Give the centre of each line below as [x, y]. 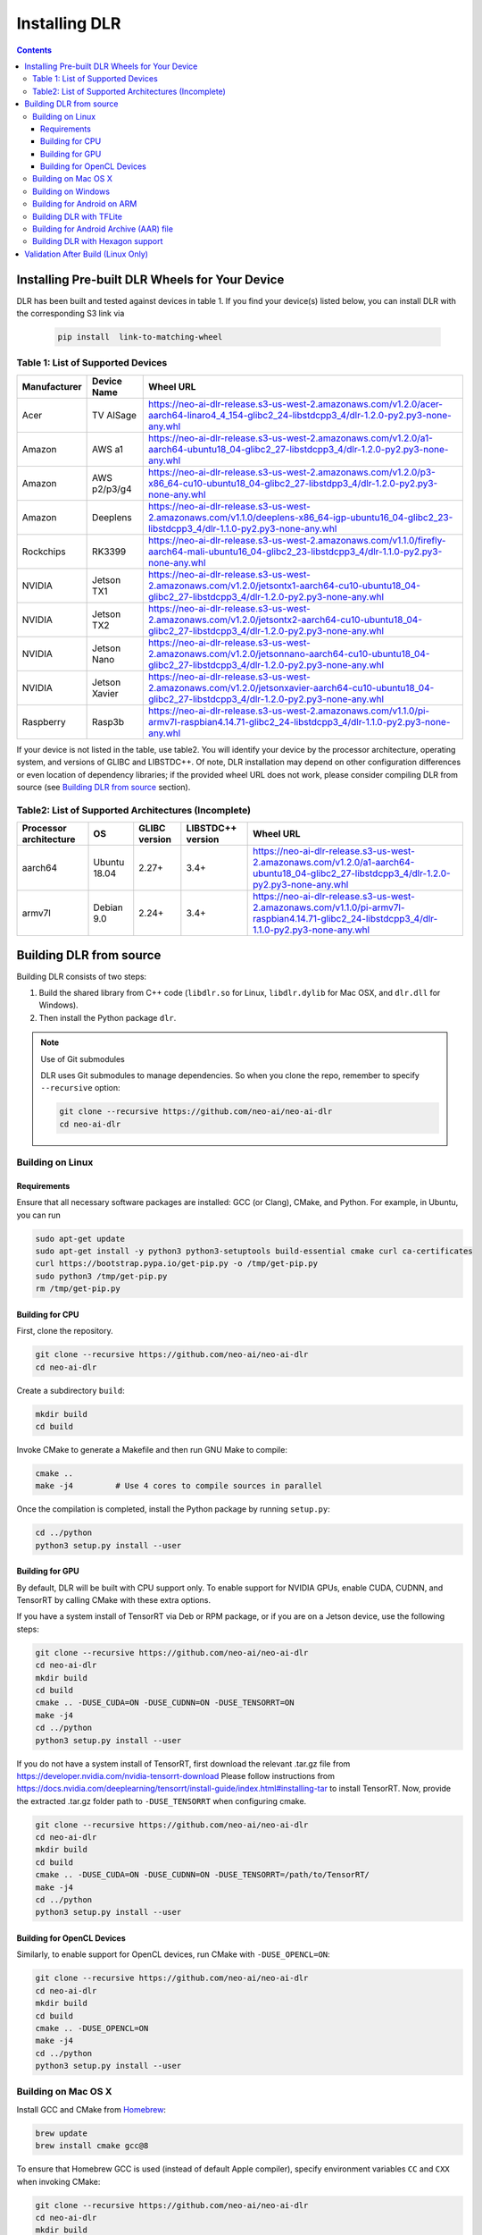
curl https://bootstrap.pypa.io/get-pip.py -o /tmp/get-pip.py [177, 1264]
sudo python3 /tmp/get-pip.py [101, 1276]
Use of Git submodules [83, 1058]
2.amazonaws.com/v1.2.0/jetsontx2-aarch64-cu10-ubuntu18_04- [285, 620]
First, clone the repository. [65, 1331]
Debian [108, 907]
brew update [62, 2133]
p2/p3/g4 [112, 489]
